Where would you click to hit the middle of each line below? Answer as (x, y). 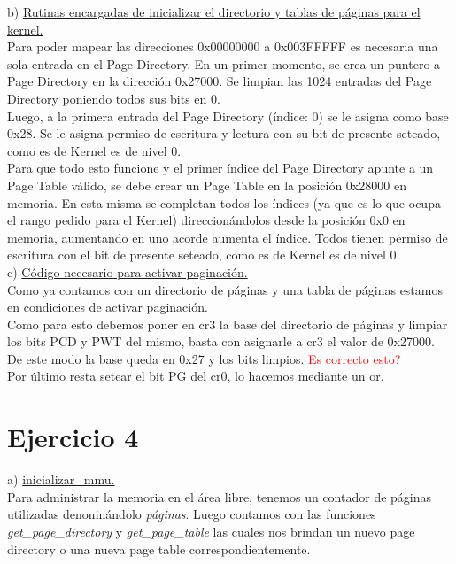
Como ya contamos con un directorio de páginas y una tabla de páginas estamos (225, 289)
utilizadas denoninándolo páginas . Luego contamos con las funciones (192, 514)
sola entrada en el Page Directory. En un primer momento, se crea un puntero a (224, 63)
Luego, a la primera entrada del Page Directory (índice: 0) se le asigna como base (228, 116)
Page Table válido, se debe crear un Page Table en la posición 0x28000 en (207, 185)
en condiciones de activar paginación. (108, 307)
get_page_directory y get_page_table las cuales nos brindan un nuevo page (211, 531)
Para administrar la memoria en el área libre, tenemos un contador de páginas (220, 496)
